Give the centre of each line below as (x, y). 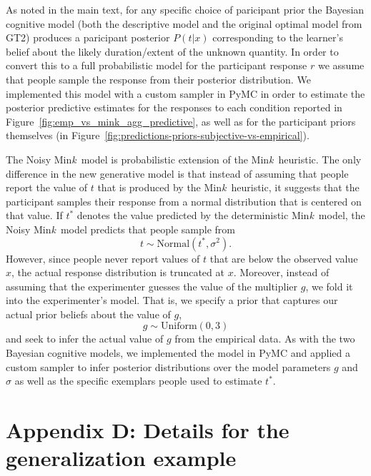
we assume (341, 65)
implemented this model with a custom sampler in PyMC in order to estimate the (185, 93)
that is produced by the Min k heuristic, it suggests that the (228, 187)
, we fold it (329, 286)
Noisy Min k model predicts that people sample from (120, 229)
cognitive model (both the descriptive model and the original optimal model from (184, 23)
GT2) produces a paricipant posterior (88, 37)
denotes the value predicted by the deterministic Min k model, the (221, 215)
